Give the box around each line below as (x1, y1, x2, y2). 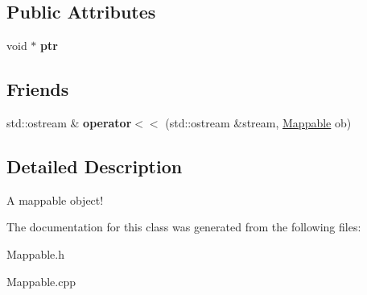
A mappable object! (6, 191, 104, 208)
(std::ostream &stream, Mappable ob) (165, 114, 352, 131)
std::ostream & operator (6, 114, 132, 131)
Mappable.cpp (6, 272, 76, 289)
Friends (6, 77, 69, 102)
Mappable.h (6, 245, 64, 262)
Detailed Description (6, 153, 183, 178)
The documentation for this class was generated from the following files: (6, 218, 361, 235)
